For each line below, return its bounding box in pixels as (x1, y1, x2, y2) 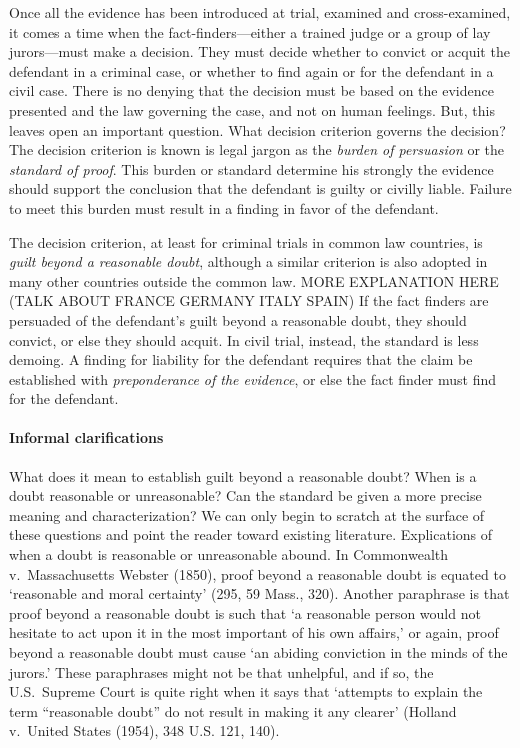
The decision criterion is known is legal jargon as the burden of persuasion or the (9, 139, 505, 160)
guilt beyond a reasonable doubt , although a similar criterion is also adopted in (9, 251, 488, 272)
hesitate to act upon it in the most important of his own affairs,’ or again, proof (9, 622, 499, 643)
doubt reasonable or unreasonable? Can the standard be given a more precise (9, 485, 482, 506)
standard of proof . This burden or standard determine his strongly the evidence (9, 158, 494, 179)
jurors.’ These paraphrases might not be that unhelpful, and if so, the (9, 661, 434, 682)
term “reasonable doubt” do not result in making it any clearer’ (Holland (9, 700, 457, 721)
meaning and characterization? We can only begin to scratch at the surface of (9, 504, 485, 525)
